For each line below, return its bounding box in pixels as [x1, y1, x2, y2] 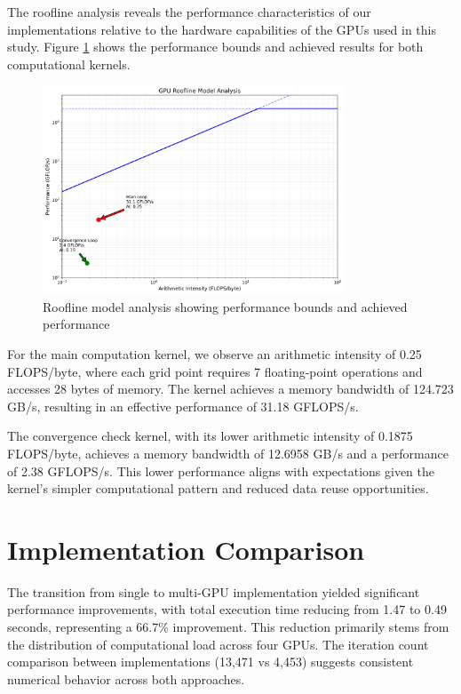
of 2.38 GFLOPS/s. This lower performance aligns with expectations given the [7, 461, 434, 480]
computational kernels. [7, 54, 131, 73]
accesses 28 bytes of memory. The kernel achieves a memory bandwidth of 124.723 [7, 379, 454, 398]
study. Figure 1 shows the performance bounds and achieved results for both [7, 37, 424, 56]
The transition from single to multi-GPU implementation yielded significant [7, 582, 420, 601]
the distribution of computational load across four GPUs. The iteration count [7, 634, 429, 653]
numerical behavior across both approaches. [7, 669, 245, 688]
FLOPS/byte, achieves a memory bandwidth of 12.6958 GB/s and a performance [7, 443, 449, 462]
